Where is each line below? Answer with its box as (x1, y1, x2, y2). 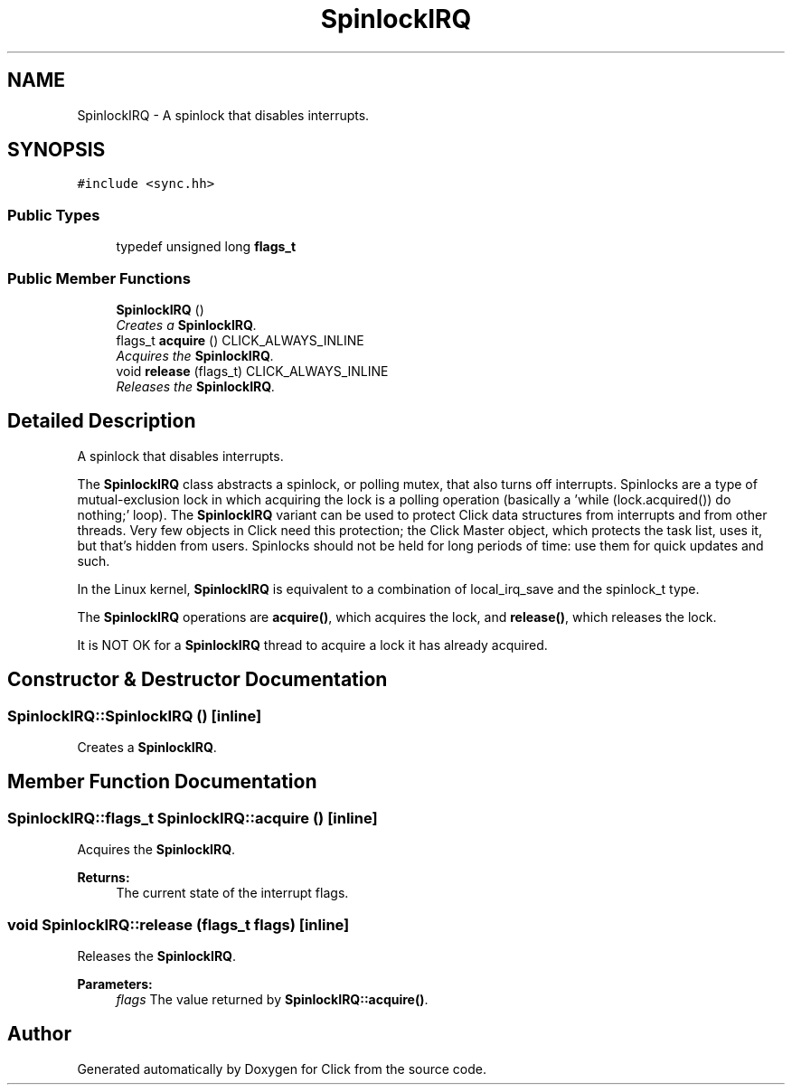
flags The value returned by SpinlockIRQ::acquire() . (116, 991, 429, 1007)
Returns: (77, 870, 130, 886)
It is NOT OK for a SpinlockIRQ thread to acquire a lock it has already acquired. (77, 636, 548, 653)
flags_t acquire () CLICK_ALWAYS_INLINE (116, 332, 364, 348)
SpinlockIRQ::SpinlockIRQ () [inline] (7, 706, 262, 725)
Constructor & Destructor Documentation (7, 668, 388, 692)
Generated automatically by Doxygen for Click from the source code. (77, 1060, 487, 1077)
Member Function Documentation (7, 770, 317, 794)
